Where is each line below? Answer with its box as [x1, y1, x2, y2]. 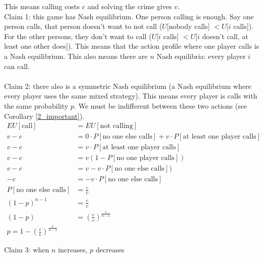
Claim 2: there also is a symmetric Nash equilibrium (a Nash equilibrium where [4, 80, 252, 91]
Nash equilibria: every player [156, 50, 246, 61]
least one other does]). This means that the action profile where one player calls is [4, 41, 259, 51]
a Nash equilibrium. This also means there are [4, 50, 148, 61]
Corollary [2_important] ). [4, 110, 85, 121]
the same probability [4, 100, 69, 111]
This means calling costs [4, 1, 80, 11]
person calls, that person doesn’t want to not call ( [4, 21, 162, 31]
